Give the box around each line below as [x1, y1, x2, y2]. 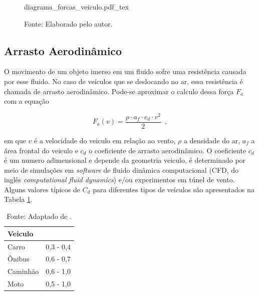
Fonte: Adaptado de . [7, 211, 72, 221]
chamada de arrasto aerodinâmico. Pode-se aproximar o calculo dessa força [4, 86, 234, 96]
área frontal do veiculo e [4, 145, 78, 155]
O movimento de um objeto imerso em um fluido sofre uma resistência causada [4, 66, 246, 77]
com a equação [4, 96, 49, 106]
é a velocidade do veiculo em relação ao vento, [34, 135, 176, 145]
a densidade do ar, [183, 135, 240, 145]
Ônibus [8, 253, 30, 264]
